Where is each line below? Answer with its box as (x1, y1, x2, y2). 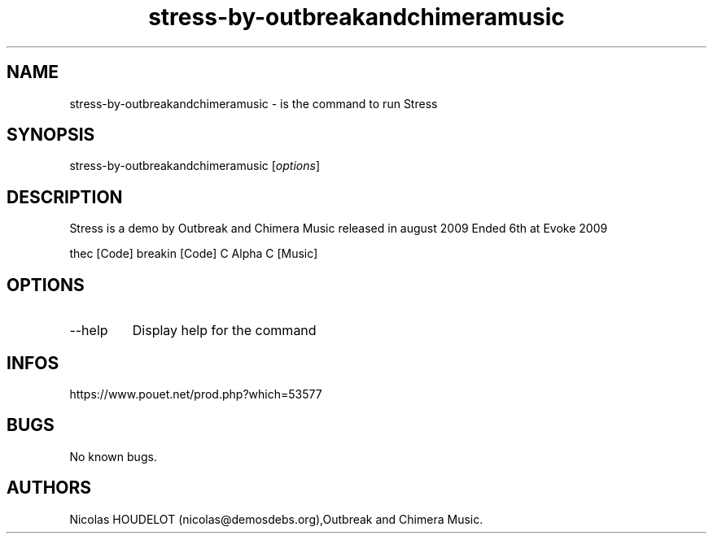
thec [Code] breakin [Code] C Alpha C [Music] (69, 246, 318, 261)
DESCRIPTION (7, 186, 123, 207)
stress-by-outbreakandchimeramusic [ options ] (69, 159, 320, 173)
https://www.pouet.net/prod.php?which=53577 (69, 386, 322, 401)
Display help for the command (132, 322, 317, 339)
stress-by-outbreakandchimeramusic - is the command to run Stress (69, 96, 438, 111)
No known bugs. (69, 449, 157, 464)
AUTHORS (7, 477, 92, 499)
